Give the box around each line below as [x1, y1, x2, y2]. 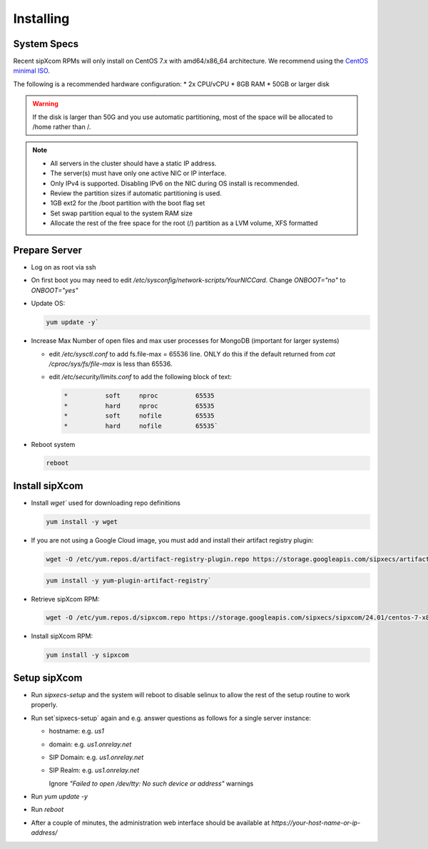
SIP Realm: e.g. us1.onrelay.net [49, 766, 140, 775]
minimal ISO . [13, 66, 50, 75]
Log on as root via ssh [31, 263, 96, 272]
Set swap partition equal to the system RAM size [50, 209, 193, 217]
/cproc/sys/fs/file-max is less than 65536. [49, 359, 173, 368]
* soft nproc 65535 [63, 392, 215, 400]
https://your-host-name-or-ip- [271, 818, 361, 827]
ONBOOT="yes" [31, 286, 78, 294]
